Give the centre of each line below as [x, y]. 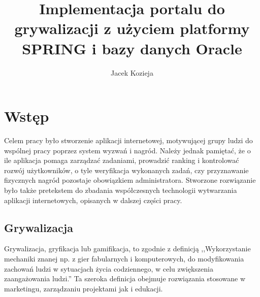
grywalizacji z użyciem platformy [132, 28]
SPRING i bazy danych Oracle [132, 48]
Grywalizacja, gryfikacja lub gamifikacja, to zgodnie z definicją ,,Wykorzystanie [127, 249]
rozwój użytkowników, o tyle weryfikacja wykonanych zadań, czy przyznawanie [126, 170]
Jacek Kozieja [132, 72]
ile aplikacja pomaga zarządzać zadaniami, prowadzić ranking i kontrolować [122, 160]
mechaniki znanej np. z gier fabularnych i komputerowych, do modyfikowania [124, 258]
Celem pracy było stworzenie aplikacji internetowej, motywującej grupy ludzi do [128, 140]
